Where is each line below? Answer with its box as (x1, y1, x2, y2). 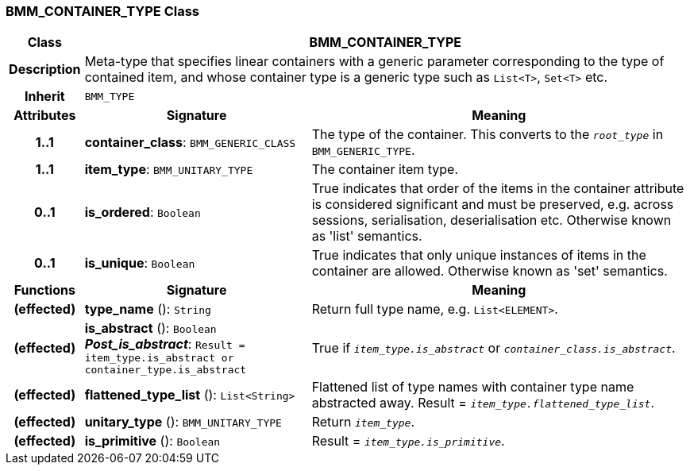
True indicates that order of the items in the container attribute (311, 180, 684, 197)
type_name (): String (84, 301, 211, 318)
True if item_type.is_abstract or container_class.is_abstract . (311, 340, 676, 357)
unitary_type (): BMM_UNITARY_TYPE (84, 414, 282, 430)
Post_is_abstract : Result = (84, 336, 245, 353)
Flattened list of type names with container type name (311, 379, 634, 396)
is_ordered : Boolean (84, 204, 201, 221)
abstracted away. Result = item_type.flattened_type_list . (311, 395, 654, 411)
